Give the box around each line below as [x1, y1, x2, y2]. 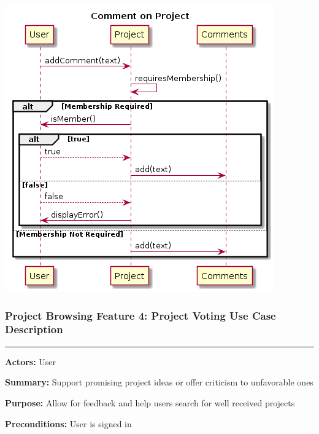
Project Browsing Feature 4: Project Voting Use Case [5, 307, 276, 323]
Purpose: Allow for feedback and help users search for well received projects [5, 396, 295, 409]
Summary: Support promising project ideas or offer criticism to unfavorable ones [5, 376, 313, 389]
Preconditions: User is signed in [5, 417, 132, 430]
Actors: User [5, 355, 56, 368]
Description [5, 322, 63, 337]
